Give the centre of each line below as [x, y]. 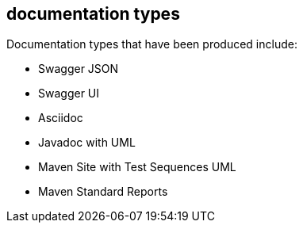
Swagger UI [69, 94]
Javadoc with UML [87, 143]
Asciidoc [61, 118]
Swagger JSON [79, 69]
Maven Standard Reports [103, 192]
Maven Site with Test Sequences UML [137, 167]
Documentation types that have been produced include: [152, 44]
